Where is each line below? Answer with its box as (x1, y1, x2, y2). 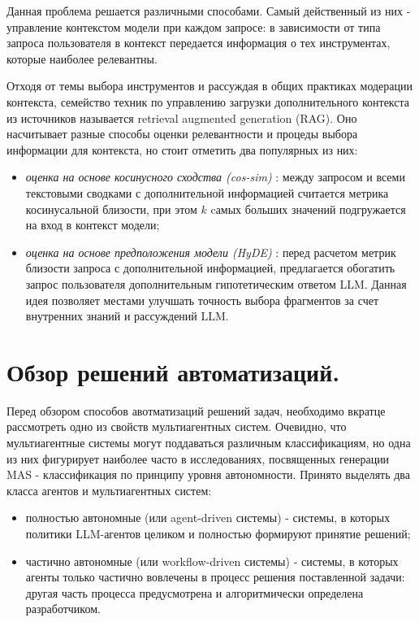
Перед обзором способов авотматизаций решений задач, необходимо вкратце (6, 402, 386, 419)
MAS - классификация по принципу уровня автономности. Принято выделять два (6, 466, 411, 483)
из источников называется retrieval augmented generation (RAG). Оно (6, 109, 357, 126)
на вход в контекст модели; (25, 216, 160, 233)
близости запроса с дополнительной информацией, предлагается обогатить (25, 259, 395, 276)
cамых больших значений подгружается (210, 200, 406, 217)
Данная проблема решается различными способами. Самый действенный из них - (6, 2, 411, 19)
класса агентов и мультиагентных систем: (6, 481, 212, 498)
